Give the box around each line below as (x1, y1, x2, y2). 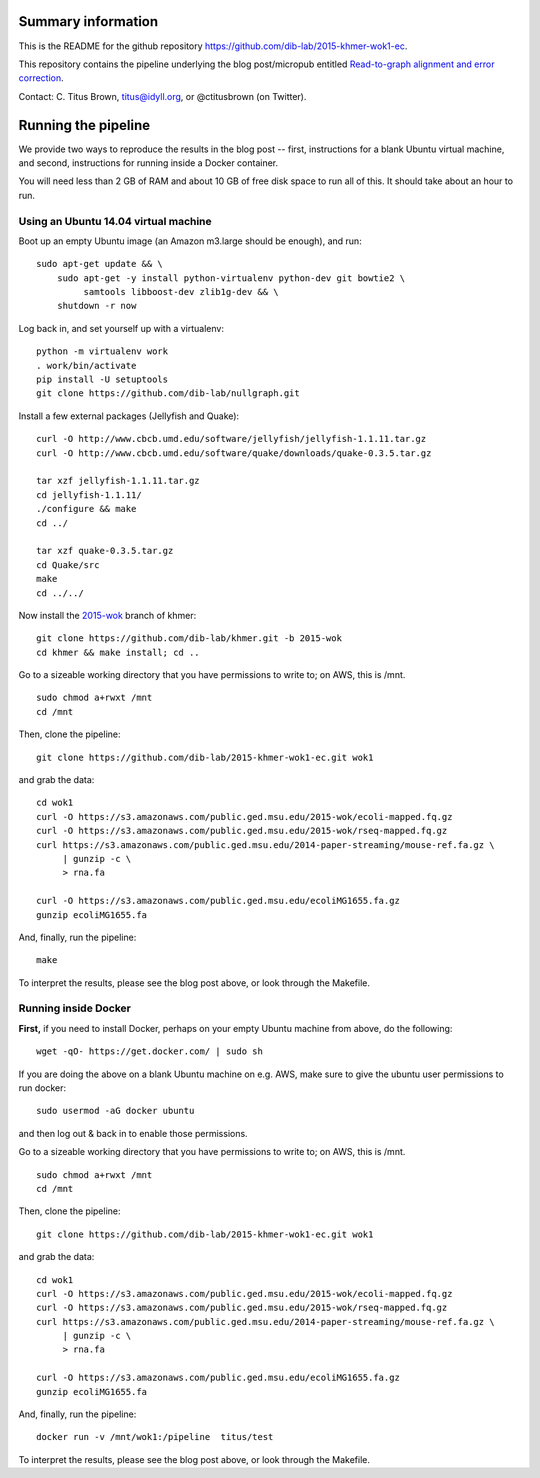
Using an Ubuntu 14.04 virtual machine (18, 214, 212, 228)
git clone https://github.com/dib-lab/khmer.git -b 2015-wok (36, 633, 342, 644)
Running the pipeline (18, 116, 150, 134)
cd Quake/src (36, 559, 100, 570)
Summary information (18, 13, 159, 30)
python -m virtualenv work (36, 346, 169, 357)
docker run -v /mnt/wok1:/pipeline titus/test (36, 1431, 274, 1443)
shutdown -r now (56, 300, 137, 312)
